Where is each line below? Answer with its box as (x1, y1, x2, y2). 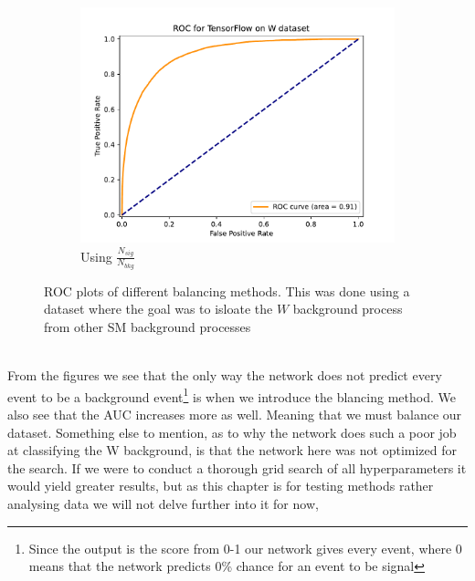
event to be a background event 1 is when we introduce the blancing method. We (7, 384, 456, 406)
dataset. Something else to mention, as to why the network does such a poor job (7, 422, 457, 441)
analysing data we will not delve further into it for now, (7, 493, 319, 513)
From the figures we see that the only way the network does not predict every (7, 366, 442, 385)
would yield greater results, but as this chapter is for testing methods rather (7, 476, 434, 495)
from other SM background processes (44, 316, 251, 336)
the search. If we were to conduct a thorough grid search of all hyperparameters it (7, 458, 467, 477)
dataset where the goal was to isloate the (44, 299, 273, 318)
